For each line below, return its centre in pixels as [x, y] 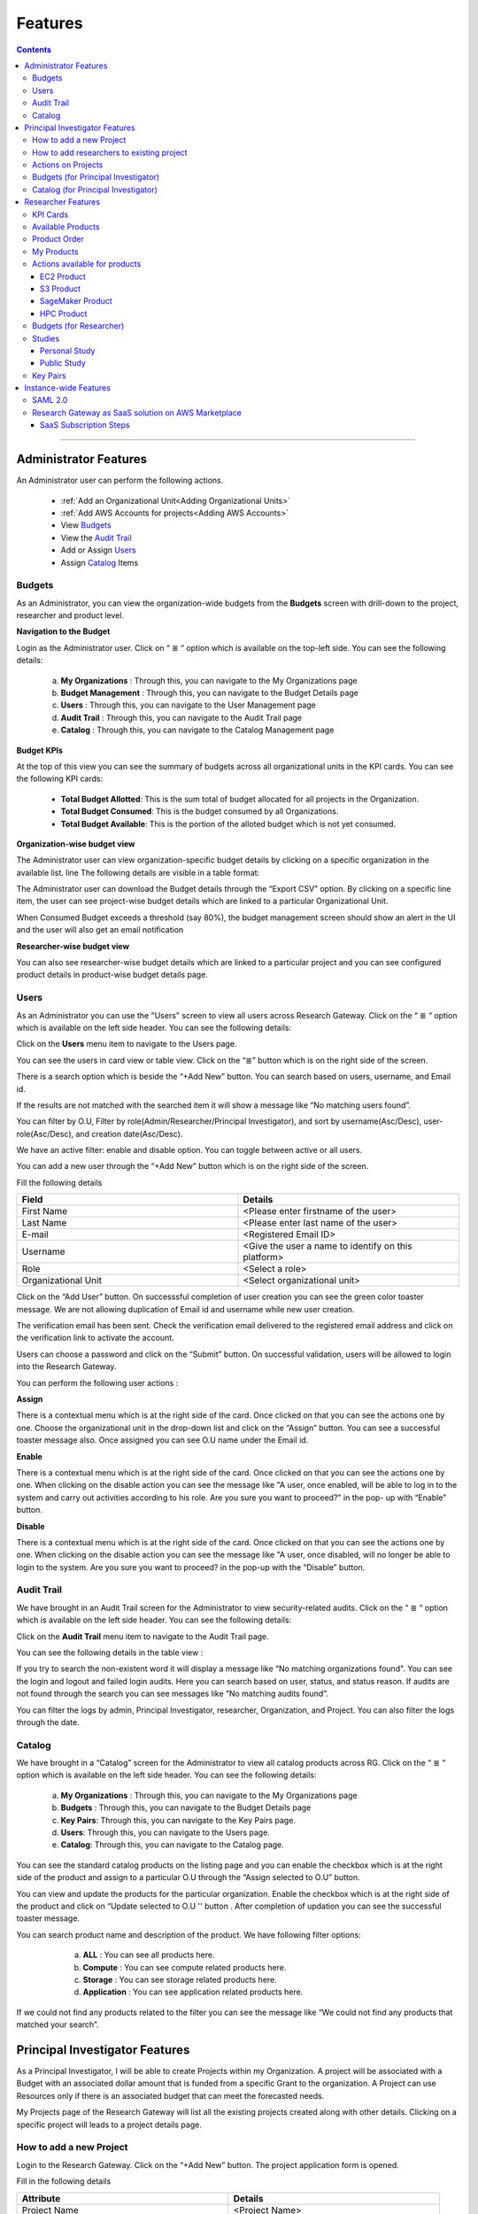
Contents [34, 50]
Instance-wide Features [67, 388]
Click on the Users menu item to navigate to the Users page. [127, 1044]
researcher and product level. [70, 615]
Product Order [58, 239]
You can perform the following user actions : [97, 1382]
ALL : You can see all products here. [149, 1955]
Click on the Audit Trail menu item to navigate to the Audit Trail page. [143, 1636]
